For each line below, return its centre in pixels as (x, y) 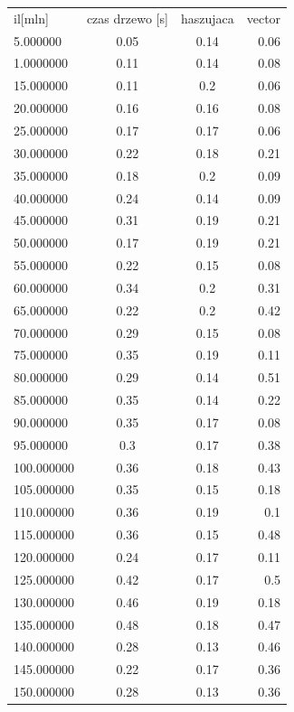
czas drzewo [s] (127, 18)
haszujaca (207, 18)
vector (264, 18)
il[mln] (31, 18)
